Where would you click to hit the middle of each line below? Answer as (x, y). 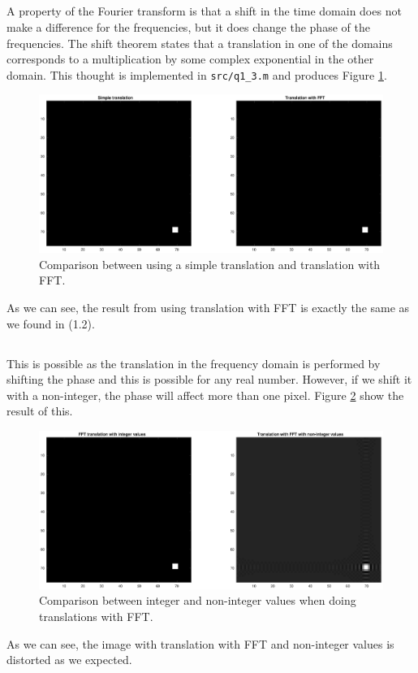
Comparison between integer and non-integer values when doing (198, 600)
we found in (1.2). (51, 323)
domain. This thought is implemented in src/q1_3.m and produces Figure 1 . (197, 74)
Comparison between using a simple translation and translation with (210, 264)
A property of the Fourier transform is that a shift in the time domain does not (204, 11)
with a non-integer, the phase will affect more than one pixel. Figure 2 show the (205, 395)
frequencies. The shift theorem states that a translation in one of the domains (200, 43)
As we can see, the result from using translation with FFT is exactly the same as (208, 307)
